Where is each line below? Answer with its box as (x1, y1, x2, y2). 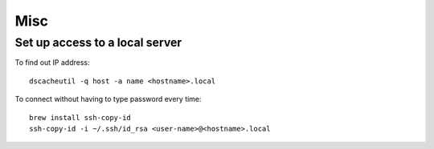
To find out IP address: (14, 58, 90, 67)
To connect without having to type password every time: (14, 95, 202, 104)
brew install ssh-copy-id (29, 113, 132, 122)
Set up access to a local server (14, 35, 182, 50)
